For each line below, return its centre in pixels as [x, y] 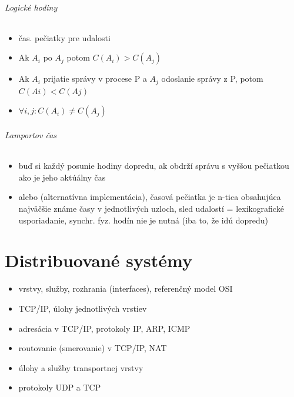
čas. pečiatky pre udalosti [64, 37]
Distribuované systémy [98, 260]
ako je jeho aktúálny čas [62, 177]
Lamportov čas [31, 135]
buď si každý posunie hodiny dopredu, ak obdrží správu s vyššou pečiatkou [154, 166]
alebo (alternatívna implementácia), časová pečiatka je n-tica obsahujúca [150, 197]
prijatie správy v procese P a [95, 79]
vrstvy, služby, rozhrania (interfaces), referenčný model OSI [126, 288]
